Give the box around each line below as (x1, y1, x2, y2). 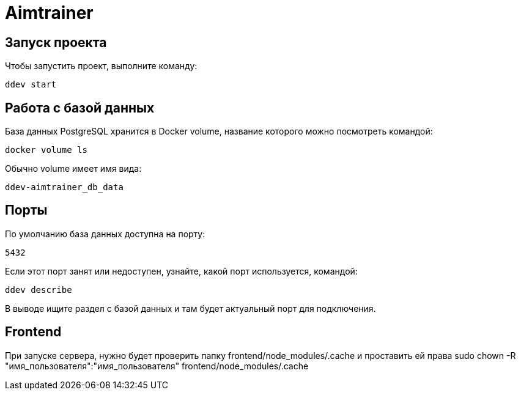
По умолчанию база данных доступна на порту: (5, 228, 205, 239)
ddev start (5, 79, 57, 90)
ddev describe (5, 284, 72, 295)
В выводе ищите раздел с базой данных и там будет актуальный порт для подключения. (5, 303, 376, 314)
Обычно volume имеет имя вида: (5, 163, 142, 174)
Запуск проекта (5, 34, 107, 50)
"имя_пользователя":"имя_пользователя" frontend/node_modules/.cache (5, 360, 309, 371)
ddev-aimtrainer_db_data (5, 182, 124, 193)
